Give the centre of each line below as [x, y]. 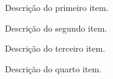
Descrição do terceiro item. [55, 48]
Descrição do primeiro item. [57, 7]
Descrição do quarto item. [53, 68]
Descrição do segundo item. [56, 28]
